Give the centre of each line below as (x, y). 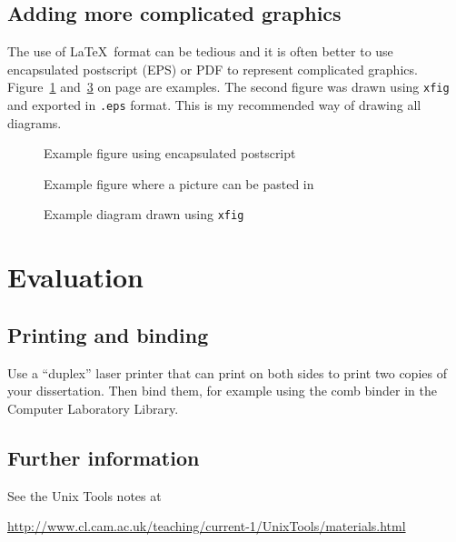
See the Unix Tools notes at (84, 495)
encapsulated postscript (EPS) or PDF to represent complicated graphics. (213, 69)
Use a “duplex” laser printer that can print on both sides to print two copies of (227, 372)
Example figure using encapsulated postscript (170, 153)
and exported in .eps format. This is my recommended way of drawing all (214, 105)
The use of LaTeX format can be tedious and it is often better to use (200, 51)
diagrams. (35, 122)
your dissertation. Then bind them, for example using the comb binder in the (222, 391)
